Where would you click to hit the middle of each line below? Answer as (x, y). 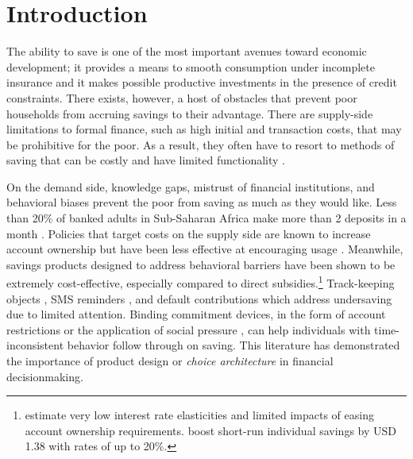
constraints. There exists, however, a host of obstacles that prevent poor (182, 97)
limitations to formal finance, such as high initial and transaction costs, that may (204, 129)
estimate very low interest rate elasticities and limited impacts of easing (199, 415)
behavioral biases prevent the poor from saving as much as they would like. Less (202, 202)
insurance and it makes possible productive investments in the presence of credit (202, 82)
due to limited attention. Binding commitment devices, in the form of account (196, 314)
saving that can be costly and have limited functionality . (146, 160)
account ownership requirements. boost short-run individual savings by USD (210, 430)
